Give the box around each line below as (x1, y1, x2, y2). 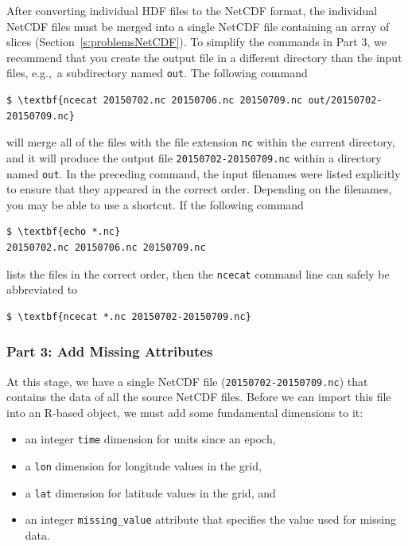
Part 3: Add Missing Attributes (6, 341, 213, 361)
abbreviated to (6, 281, 78, 298)
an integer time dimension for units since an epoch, (25, 431, 276, 447)
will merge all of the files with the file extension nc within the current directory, (6, 134, 395, 150)
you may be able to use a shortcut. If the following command (6, 196, 304, 213)
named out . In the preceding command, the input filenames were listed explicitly (6, 165, 401, 181)
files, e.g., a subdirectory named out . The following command (6, 64, 308, 81)
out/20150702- (308, 95, 383, 107)
